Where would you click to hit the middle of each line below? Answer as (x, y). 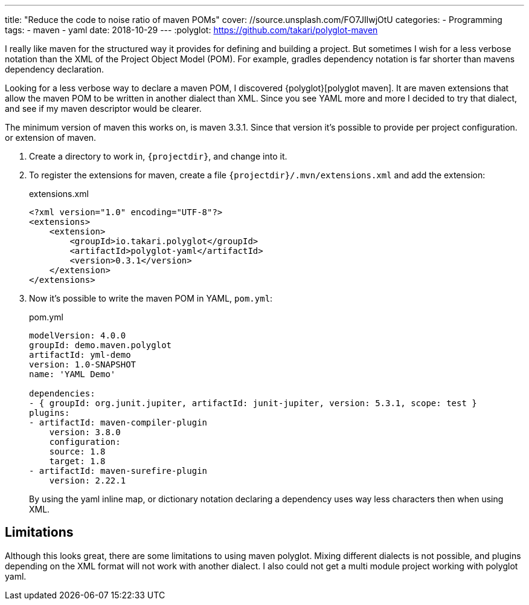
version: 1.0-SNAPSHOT (83, 364)
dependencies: (62, 393)
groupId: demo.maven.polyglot (101, 345)
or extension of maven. (51, 137)
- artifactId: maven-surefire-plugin (118, 471)
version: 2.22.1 (88, 480)
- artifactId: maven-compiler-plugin (118, 422)
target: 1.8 (77, 461)
